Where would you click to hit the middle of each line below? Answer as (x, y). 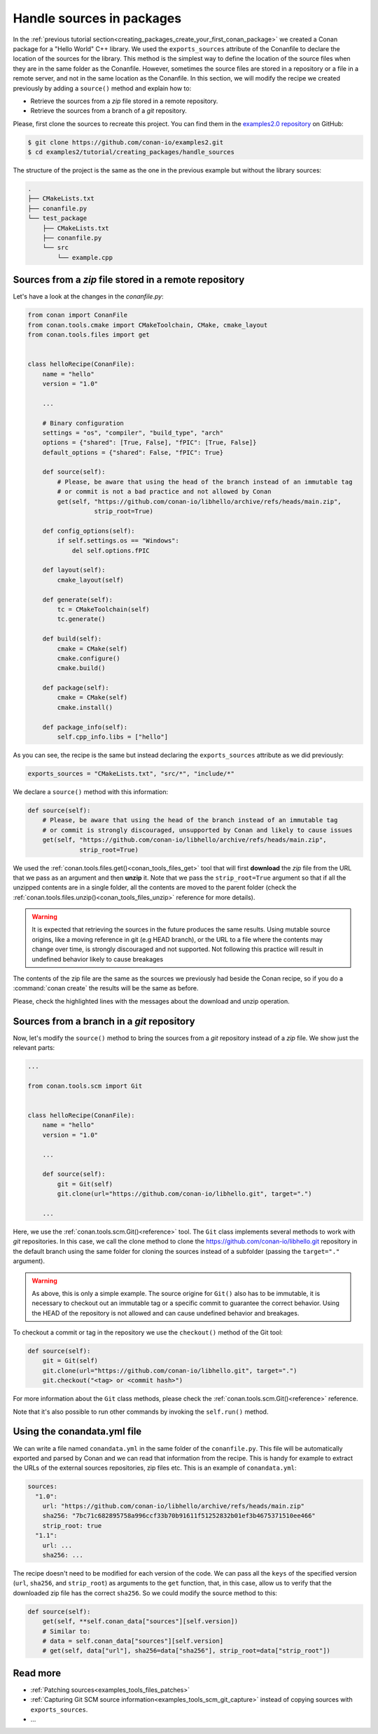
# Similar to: (66, 1631)
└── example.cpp (85, 257)
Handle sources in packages (97, 18)
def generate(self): (78, 600)
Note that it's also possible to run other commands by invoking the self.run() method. (141, 1412)
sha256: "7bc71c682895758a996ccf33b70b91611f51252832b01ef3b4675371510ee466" (179, 1516)
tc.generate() (81, 619)
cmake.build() (81, 668)
